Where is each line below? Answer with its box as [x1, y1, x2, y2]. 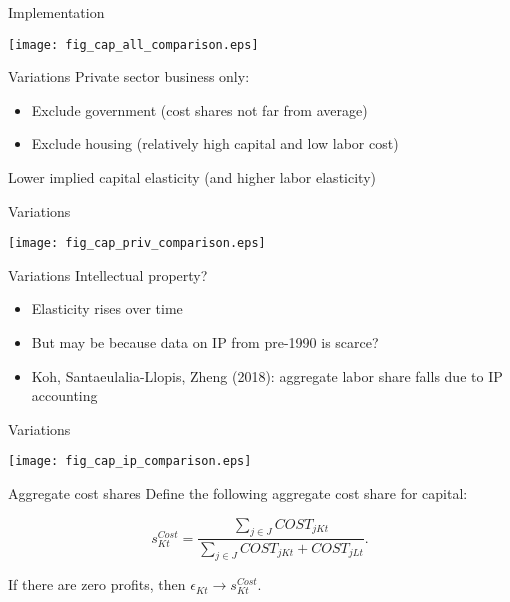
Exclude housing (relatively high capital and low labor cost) [31, 133, 399, 154]
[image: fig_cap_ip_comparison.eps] [8, 454, 252, 469]
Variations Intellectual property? [8, 264, 208, 285]
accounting [31, 385, 98, 406]
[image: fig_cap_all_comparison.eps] [8, 37, 259, 52]
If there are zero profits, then [8, 574, 186, 595]
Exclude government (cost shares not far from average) [31, 99, 368, 120]
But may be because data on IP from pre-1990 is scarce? [31, 332, 379, 353]
